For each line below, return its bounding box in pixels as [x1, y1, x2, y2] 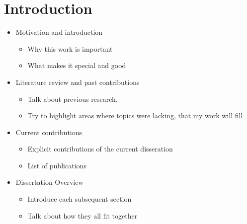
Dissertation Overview [15, 177, 83, 187]
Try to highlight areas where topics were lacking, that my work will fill [27, 110, 243, 121]
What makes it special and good [27, 60, 126, 71]
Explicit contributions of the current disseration [27, 144, 173, 154]
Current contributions [15, 127, 82, 137]
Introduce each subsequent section [27, 194, 132, 204]
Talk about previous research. [27, 93, 118, 104]
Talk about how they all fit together [27, 210, 138, 221]
